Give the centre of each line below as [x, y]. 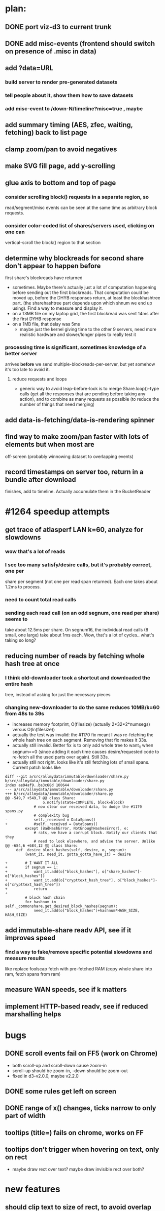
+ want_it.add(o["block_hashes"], [52, 872]
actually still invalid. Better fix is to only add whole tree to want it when [83, 746]
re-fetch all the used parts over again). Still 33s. [61, 757]
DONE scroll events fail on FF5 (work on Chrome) [81, 1054]
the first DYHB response [37, 319]
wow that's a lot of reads [35, 551]
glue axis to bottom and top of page [61, 183]
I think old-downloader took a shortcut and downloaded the [78, 677]
